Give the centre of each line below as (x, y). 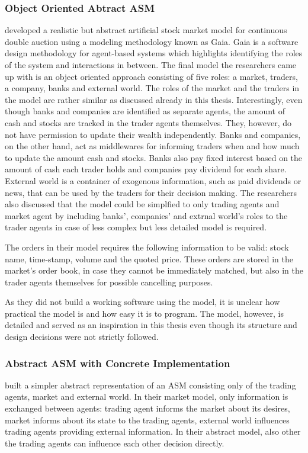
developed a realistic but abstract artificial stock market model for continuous (146, 30)
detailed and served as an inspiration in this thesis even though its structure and (151, 325)
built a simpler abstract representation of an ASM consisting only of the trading (150, 385)
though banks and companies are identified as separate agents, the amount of (145, 111)
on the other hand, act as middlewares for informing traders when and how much (152, 146)
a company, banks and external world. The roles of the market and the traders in (152, 88)
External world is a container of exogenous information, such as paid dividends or (153, 180)
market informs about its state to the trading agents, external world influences (147, 420)
